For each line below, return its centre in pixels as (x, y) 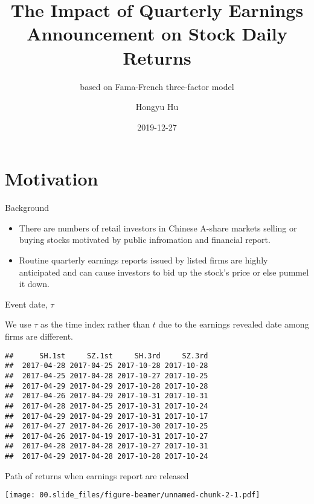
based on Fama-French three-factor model (157, 86)
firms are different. (39, 336)
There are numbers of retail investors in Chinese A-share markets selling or (158, 228)
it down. (34, 284)
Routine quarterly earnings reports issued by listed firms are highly (143, 260)
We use (18, 324)
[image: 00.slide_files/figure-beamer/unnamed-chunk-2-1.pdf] (133, 495)
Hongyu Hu (157, 107)
